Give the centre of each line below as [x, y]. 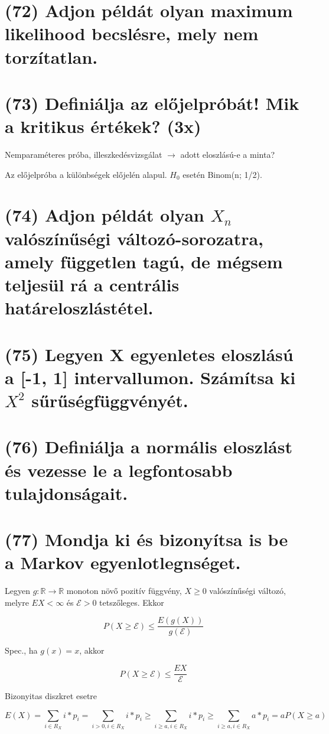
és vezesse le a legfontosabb [119, 470]
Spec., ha [21, 650]
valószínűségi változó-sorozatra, [134, 238]
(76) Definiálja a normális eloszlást [149, 446]
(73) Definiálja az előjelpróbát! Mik [152, 103]
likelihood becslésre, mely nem [132, 33]
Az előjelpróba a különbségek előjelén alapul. [86, 174]
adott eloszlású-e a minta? [228, 155]
